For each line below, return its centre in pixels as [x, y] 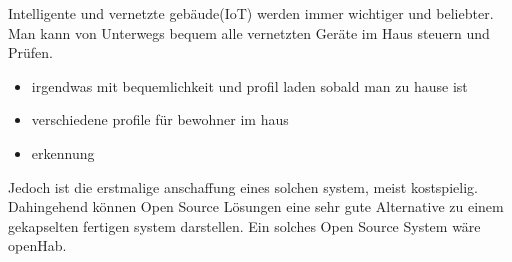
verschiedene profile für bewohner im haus [160, 119]
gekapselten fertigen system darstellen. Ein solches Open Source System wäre [244, 225]
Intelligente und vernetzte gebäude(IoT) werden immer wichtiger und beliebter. [251, 13]
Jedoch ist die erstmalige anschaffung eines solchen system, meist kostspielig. [243, 186]
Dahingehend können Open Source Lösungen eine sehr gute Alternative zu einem [256, 206]
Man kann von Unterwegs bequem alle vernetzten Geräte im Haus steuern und [249, 32]
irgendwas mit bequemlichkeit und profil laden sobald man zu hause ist [249, 85]
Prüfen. [30, 52]
